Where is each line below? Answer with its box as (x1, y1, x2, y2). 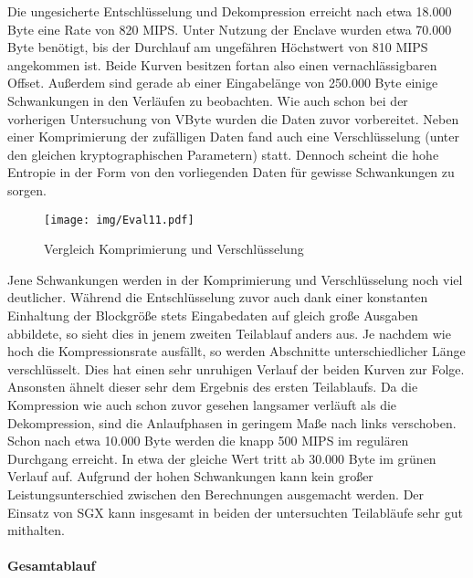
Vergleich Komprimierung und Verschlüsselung (44, 239, 304, 258)
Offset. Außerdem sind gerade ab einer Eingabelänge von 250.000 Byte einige (7, 73, 438, 92)
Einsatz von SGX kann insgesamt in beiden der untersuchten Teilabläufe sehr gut (7, 502, 463, 521)
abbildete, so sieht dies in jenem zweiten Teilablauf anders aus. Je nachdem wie (7, 323, 451, 342)
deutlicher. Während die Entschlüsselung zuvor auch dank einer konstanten (7, 288, 428, 307)
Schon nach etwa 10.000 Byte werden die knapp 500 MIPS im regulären (7, 431, 409, 450)
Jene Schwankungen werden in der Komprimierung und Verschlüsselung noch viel (7, 269, 463, 289)
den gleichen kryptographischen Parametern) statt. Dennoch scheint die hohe (7, 144, 439, 163)
